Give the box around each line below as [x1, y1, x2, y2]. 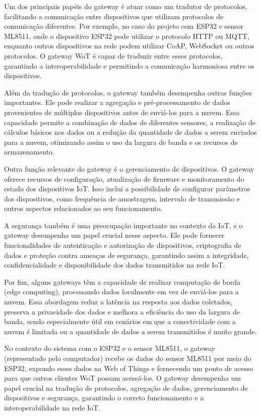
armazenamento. [4, 146, 54, 157]
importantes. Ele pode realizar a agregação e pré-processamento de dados [4, 97, 230, 108]
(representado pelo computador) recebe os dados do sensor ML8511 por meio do [4, 353, 251, 363]
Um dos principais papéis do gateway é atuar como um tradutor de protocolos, [4, 1, 247, 11]
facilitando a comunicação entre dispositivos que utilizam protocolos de [4, 11, 224, 21]
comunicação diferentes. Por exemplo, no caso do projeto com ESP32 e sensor [4, 21, 244, 31]
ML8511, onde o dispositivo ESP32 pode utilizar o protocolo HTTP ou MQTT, [4, 30, 249, 41]
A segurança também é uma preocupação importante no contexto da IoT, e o [4, 220, 243, 230]
